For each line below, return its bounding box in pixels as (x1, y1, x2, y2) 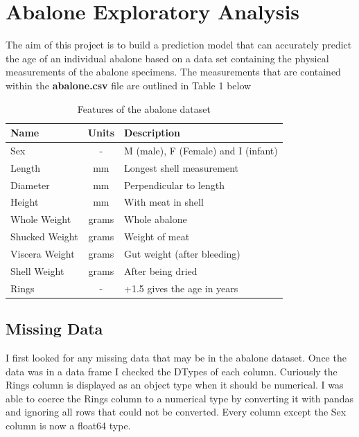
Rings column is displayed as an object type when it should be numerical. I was (6, 377, 344, 392)
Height (10, 195, 39, 209)
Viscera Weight (10, 247, 75, 260)
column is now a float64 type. (6, 418, 131, 432)
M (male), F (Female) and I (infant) (124, 143, 278, 157)
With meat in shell (124, 195, 204, 209)
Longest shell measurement (124, 160, 238, 175)
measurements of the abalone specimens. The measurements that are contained (6, 64, 341, 79)
